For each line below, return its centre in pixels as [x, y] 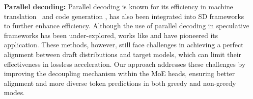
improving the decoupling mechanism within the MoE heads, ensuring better [119, 73]
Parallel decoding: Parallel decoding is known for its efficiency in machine [119, 6]
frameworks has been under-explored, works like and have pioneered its [111, 35]
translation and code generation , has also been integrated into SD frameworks [124, 16]
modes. [14, 92]
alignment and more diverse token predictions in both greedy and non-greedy [120, 83]
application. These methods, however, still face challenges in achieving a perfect [124, 45]
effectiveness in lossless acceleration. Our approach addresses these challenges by [125, 64]
